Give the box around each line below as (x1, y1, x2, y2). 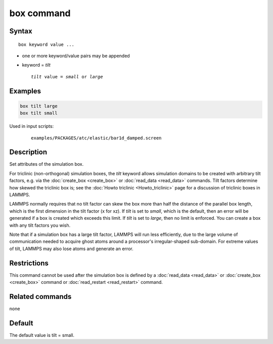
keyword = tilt (22, 62, 51, 68)
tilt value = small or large (31, 74, 103, 79)
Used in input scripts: (9, 123, 54, 129)
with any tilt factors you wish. (9, 222, 71, 228)
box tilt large (20, 103, 58, 109)
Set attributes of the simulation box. (9, 161, 84, 167)
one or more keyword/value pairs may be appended (22, 53, 130, 59)
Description (9, 148, 48, 157)
